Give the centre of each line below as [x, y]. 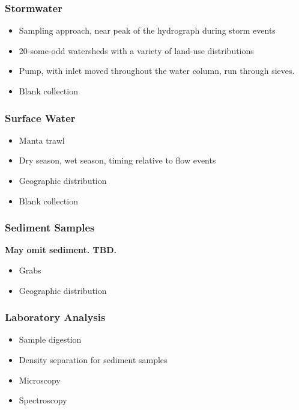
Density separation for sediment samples [93, 360]
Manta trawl [42, 140]
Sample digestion [50, 339]
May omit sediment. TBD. [61, 250]
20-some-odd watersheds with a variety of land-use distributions [136, 50]
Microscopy [40, 380]
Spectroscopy [43, 400]
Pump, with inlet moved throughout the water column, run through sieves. [157, 71]
